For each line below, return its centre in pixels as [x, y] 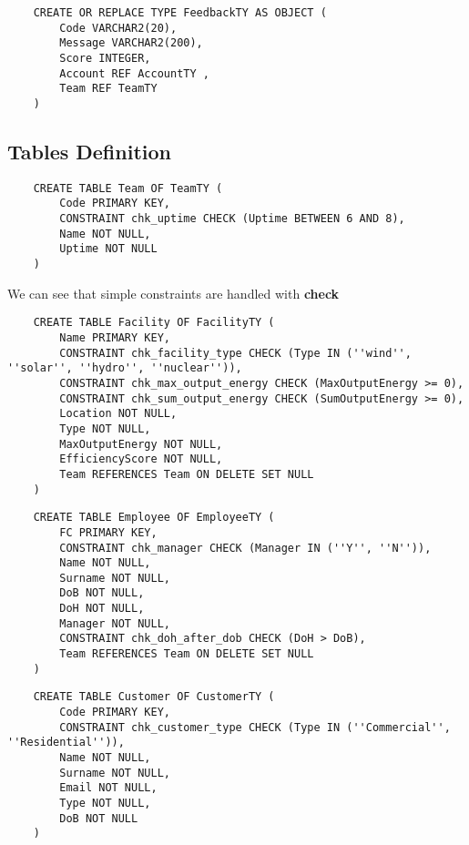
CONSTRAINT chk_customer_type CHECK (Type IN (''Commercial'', [255, 727]
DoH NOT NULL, [102, 609]
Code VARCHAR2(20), [118, 28]
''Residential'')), [66, 743]
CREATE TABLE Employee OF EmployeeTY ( [154, 518]
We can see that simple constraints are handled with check [173, 293]
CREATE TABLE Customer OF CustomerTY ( [154, 697]
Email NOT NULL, [108, 788]
